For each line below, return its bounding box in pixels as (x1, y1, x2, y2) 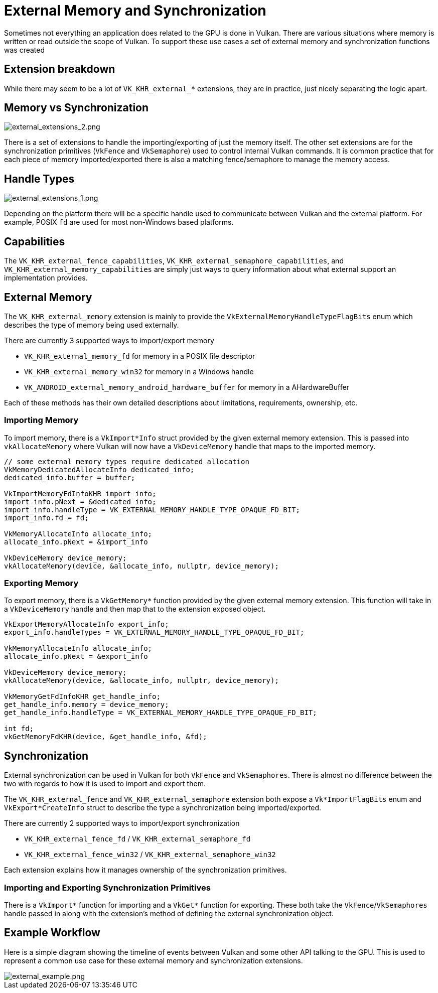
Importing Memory (4, 415, 79, 425)
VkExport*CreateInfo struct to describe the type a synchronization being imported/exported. (4, 803, 322, 812)
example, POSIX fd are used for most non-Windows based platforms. (4, 218, 234, 227)
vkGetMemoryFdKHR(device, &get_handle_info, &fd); (4, 733, 207, 741)
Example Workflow (4, 926, 100, 939)
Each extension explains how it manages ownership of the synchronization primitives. (4, 866, 287, 875)
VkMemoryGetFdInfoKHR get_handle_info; (4, 692, 161, 701)
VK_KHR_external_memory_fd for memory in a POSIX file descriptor (24, 351, 255, 360)
